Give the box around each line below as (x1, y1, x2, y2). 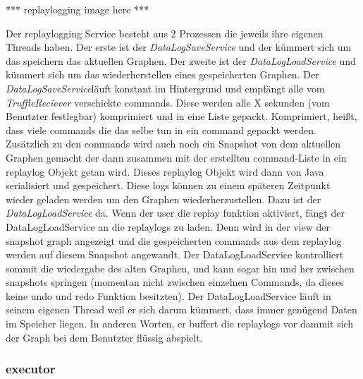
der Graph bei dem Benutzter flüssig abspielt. (6, 330, 203, 344)
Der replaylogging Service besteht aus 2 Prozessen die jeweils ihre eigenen (6, 25, 324, 40)
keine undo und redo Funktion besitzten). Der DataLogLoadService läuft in (6, 288, 331, 303)
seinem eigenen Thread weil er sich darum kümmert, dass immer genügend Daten (6, 302, 357, 317)
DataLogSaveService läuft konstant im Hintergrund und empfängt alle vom (6, 80, 325, 95)
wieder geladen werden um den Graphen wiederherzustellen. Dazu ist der (6, 191, 321, 206)
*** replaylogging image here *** (6, 2, 149, 16)
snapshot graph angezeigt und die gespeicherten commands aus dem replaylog (6, 233, 342, 248)
